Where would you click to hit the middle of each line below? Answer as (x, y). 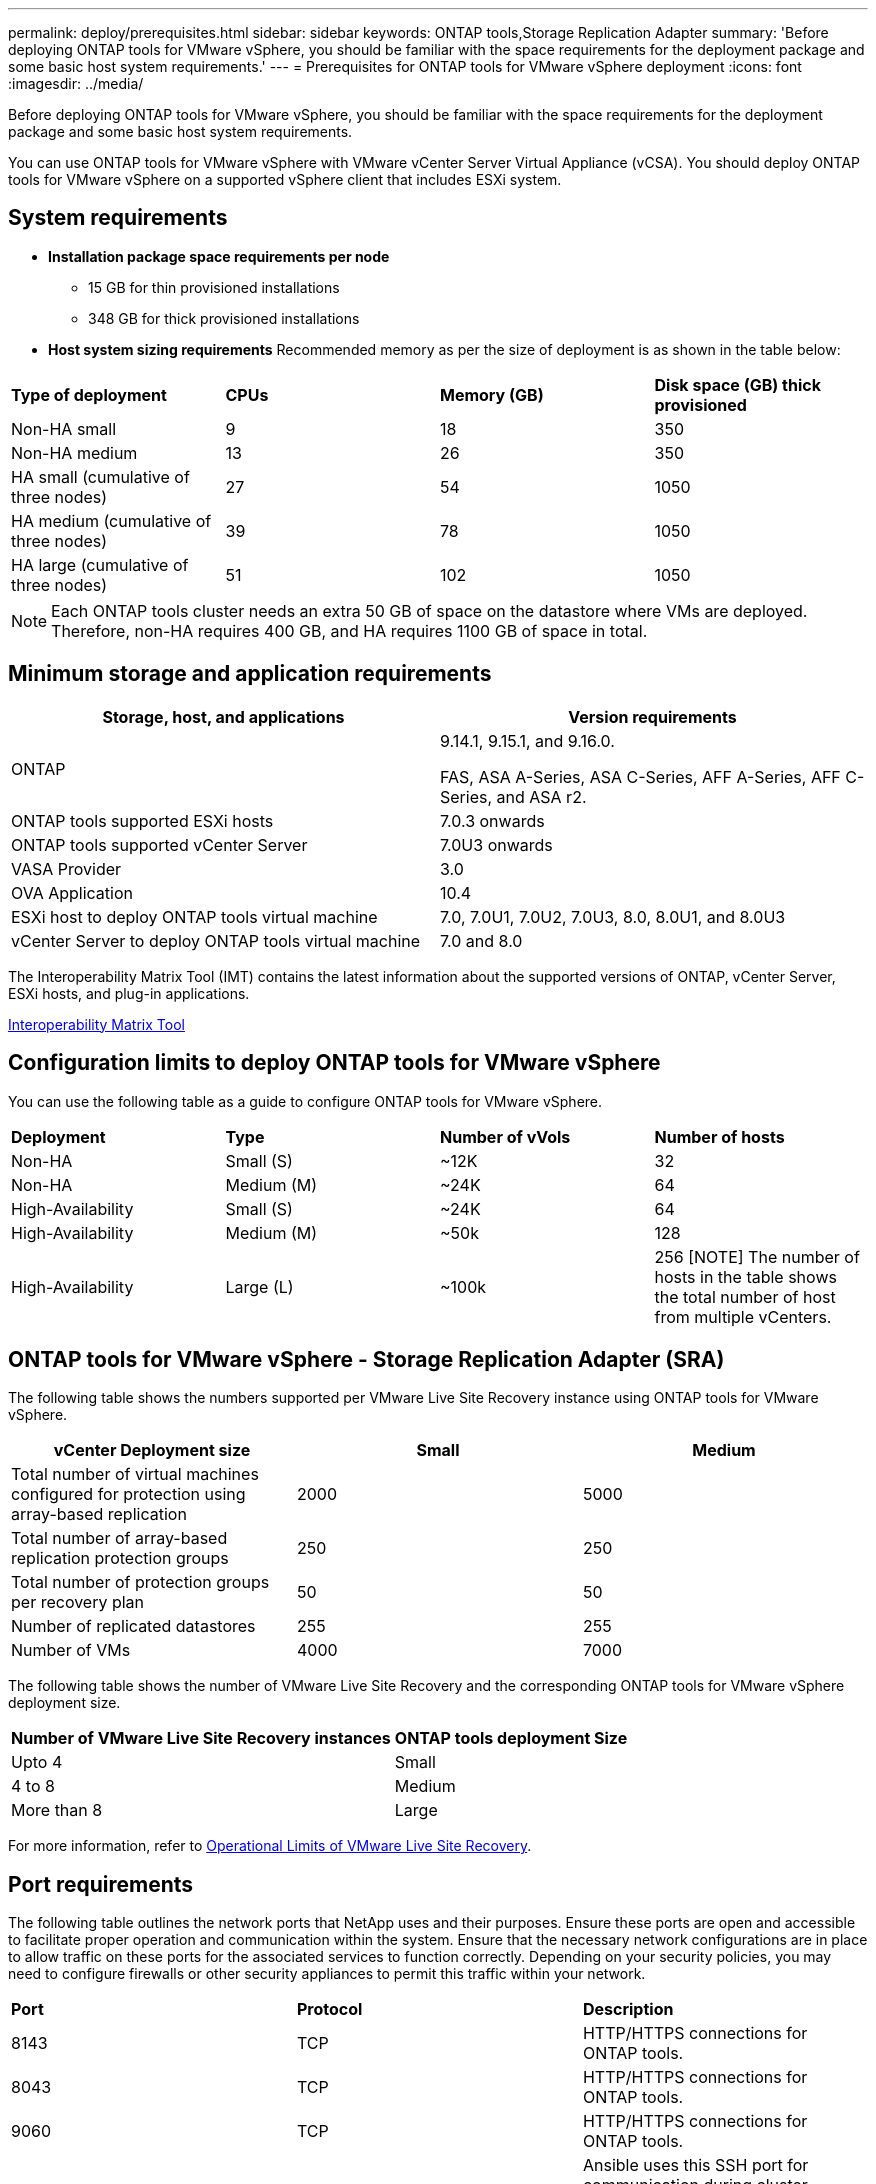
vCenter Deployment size (152, 1450)
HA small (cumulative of (100, 476)
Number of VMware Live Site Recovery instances (201, 1738)
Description (628, 2009)
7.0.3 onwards (492, 820)
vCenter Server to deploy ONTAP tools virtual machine (216, 940)
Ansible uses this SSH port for (695, 2165)
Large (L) (259, 1286)
